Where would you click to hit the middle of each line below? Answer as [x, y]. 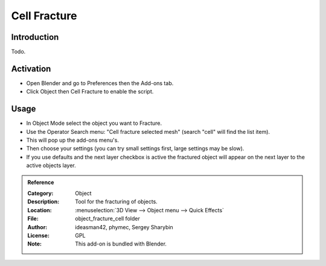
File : [33, 219]
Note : [35, 244]
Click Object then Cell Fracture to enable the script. [90, 92]
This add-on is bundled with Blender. [121, 244]
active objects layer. [51, 165]
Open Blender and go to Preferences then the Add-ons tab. [100, 83]
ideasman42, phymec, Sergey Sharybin [124, 227]
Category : [40, 193]
